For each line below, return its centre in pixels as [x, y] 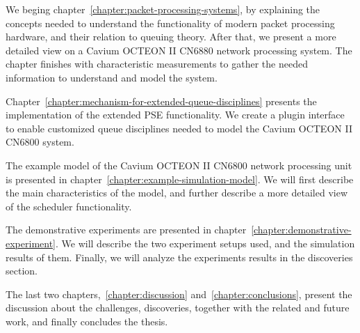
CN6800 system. [40, 142]
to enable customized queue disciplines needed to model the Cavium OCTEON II [179, 128]
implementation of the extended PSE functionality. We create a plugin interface [175, 115]
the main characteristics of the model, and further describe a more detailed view [177, 193]
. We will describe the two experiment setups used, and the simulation [205, 243]
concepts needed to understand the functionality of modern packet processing [170, 23]
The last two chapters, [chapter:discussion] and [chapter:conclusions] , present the [179, 294]
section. [22, 271]
